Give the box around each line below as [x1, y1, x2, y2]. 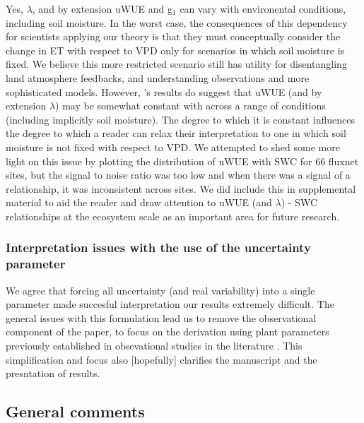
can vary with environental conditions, [180, 1, 346, 16]
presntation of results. [6, 366, 100, 381]
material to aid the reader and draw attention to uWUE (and [6, 195, 272, 210]
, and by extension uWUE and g [32, 1, 173, 16]
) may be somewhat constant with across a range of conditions [55, 98, 326, 113]
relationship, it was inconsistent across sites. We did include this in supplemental [6, 181, 356, 196]
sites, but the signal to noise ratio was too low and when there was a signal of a [6, 167, 351, 182]
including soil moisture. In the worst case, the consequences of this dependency [6, 15, 348, 30]
